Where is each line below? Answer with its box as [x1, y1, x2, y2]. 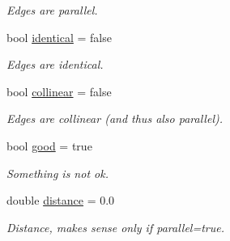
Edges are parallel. [6, 2, 98, 18]
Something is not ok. [6, 164, 109, 181]
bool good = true [6, 137, 92, 154]
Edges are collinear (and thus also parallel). [6, 110, 223, 127]
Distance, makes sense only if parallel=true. [6, 218, 224, 235]
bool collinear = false [6, 82, 112, 99]
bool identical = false [6, 28, 112, 45]
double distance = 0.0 [6, 192, 115, 209]
